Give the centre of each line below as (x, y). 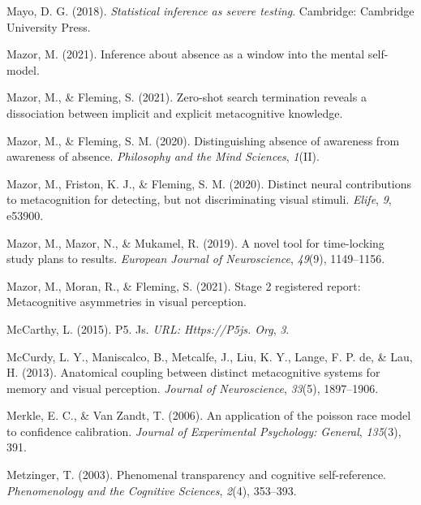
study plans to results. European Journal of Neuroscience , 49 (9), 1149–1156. (196, 259)
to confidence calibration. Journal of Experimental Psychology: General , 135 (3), (204, 431)
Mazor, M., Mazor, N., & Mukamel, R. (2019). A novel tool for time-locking (195, 242)
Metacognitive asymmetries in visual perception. (127, 302)
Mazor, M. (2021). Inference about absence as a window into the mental (186, 54)
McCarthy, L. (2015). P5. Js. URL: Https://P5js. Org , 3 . (148, 328)
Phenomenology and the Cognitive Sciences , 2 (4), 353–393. (152, 490)
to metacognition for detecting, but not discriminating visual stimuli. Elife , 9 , (199, 199)
